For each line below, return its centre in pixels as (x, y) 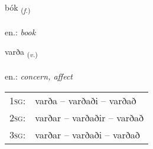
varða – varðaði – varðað (86, 100)
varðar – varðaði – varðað (87, 134)
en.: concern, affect (39, 76)
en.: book (20, 32)
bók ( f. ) (18, 8)
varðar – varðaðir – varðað (89, 117)
